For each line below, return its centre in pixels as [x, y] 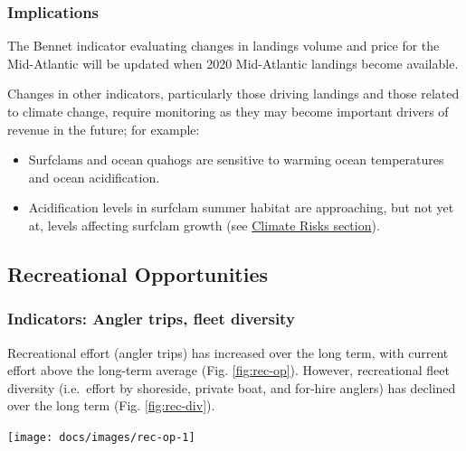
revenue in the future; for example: [104, 129]
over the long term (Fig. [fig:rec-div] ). [111, 405]
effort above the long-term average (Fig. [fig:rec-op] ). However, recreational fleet [228, 370]
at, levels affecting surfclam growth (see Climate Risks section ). [204, 225]
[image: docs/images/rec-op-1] [101, 437]
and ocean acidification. [94, 177]
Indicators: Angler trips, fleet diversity [151, 319]
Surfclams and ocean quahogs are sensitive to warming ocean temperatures [236, 160]
